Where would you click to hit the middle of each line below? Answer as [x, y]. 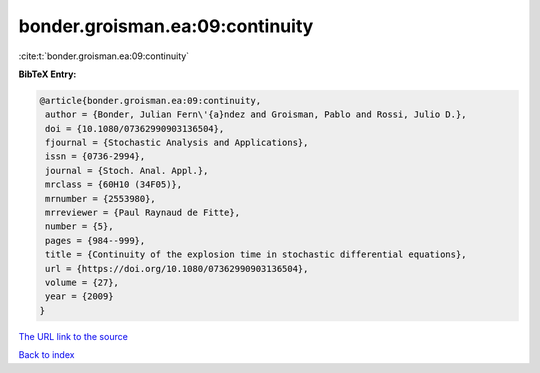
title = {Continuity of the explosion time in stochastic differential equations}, [256, 254]
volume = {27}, [82, 282]
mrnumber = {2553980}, [101, 198]
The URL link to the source [73, 336]
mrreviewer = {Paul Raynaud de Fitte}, [142, 213]
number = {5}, [79, 226]
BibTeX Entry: [47, 74]
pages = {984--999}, [95, 240]
